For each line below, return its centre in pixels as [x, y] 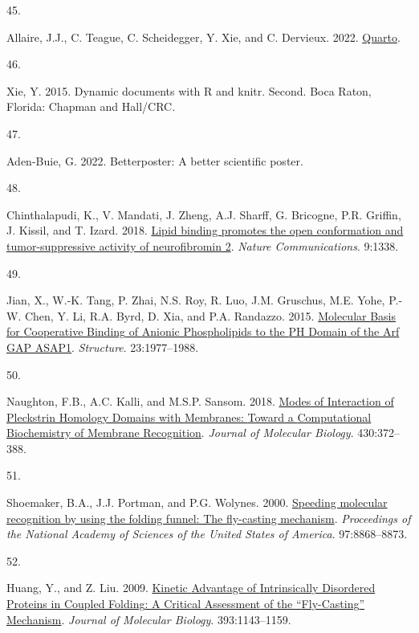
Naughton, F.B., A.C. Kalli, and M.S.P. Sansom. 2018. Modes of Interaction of [200, 401]
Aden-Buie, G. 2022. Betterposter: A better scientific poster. [155, 160]
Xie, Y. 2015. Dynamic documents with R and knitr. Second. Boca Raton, [189, 90]
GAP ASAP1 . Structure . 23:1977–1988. [103, 347]
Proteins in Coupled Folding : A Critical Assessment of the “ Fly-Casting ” [186, 604]
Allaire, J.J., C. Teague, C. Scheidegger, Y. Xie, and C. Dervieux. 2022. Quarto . [203, 37]
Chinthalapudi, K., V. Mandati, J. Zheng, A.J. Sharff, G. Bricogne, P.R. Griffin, [204, 214]
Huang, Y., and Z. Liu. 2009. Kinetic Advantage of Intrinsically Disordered [191, 588]
